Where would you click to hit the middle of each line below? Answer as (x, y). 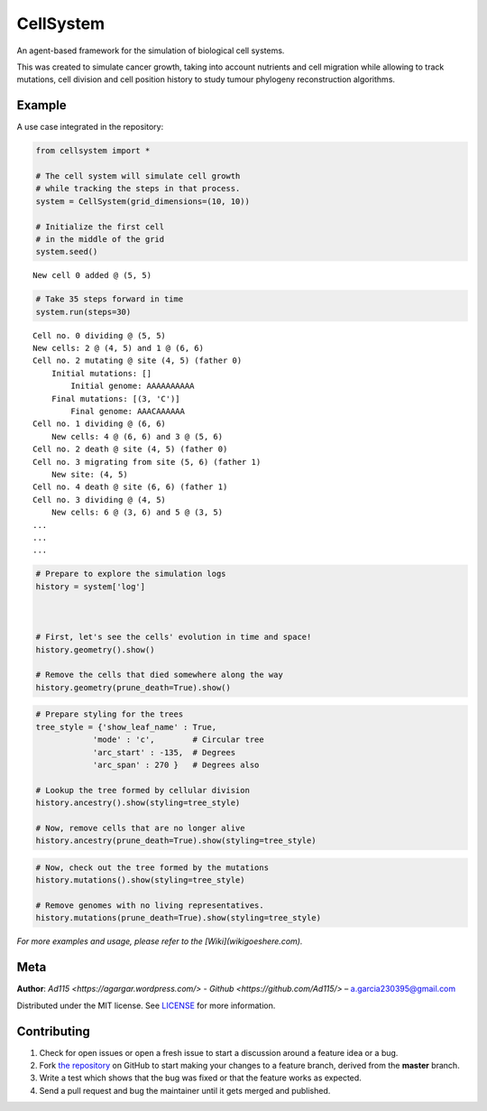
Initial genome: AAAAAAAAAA (133, 386)
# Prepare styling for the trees (110, 714)
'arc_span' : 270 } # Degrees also (176, 764)
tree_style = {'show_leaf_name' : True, (126, 727)
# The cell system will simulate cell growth (138, 176)
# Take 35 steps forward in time (110, 299)
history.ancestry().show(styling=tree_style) (138, 803)
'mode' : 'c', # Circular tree (179, 740)
